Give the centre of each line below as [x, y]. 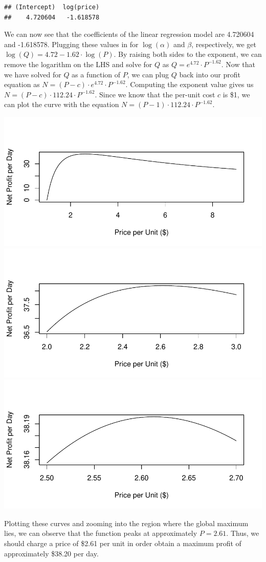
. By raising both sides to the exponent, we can [188, 54]
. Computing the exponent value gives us [190, 84]
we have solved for [33, 74]
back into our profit [210, 74]
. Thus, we [243, 533]
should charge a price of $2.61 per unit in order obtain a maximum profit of [123, 543]
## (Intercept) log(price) [52, 7]
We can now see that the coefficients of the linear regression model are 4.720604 [129, 34]
